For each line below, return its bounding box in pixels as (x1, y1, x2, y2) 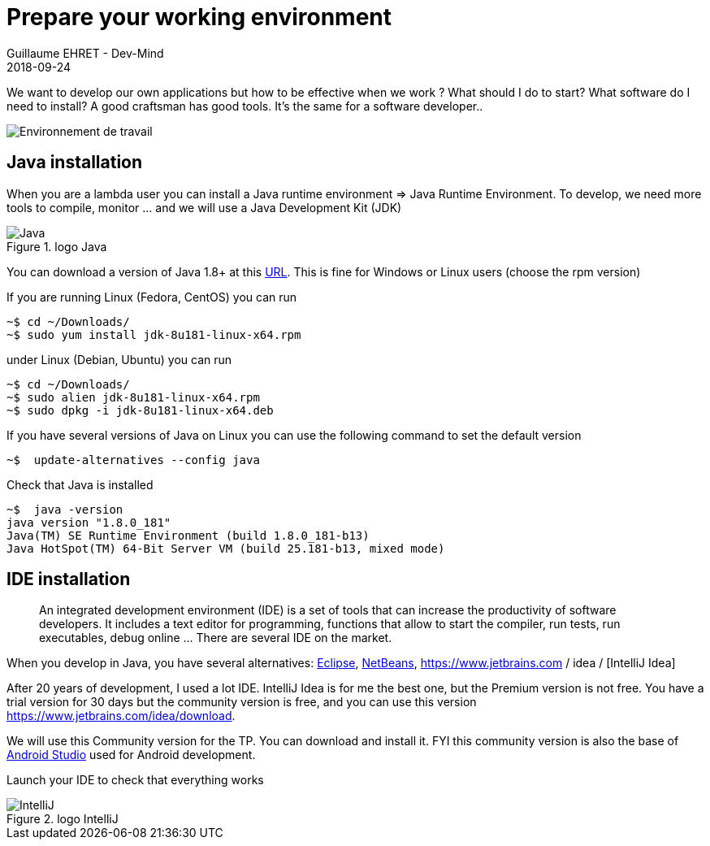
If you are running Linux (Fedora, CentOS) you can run (6, 289, 297, 304)
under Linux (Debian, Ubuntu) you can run (6, 352, 232, 367)
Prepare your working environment (6, 3, 392, 31)
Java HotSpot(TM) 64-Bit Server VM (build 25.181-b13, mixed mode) (6, 541, 445, 555)
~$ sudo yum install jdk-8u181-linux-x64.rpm (6, 328, 301, 341)
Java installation (6, 152, 143, 173)
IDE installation (6, 569, 131, 590)
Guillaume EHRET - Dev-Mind (6, 46, 164, 60)
